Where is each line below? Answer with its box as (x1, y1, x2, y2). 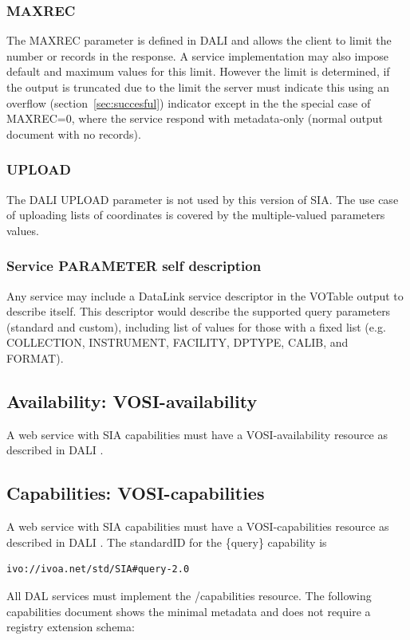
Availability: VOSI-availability (6, 388, 258, 413)
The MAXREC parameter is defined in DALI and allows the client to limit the (6, 32, 392, 49)
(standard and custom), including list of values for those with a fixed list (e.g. (6, 318, 386, 335)
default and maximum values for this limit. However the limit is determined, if (6, 63, 390, 80)
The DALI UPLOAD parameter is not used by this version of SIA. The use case (6, 190, 399, 207)
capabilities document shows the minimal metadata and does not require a (6, 603, 371, 619)
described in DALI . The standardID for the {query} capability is (6, 533, 327, 550)
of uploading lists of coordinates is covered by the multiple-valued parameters (6, 206, 385, 223)
